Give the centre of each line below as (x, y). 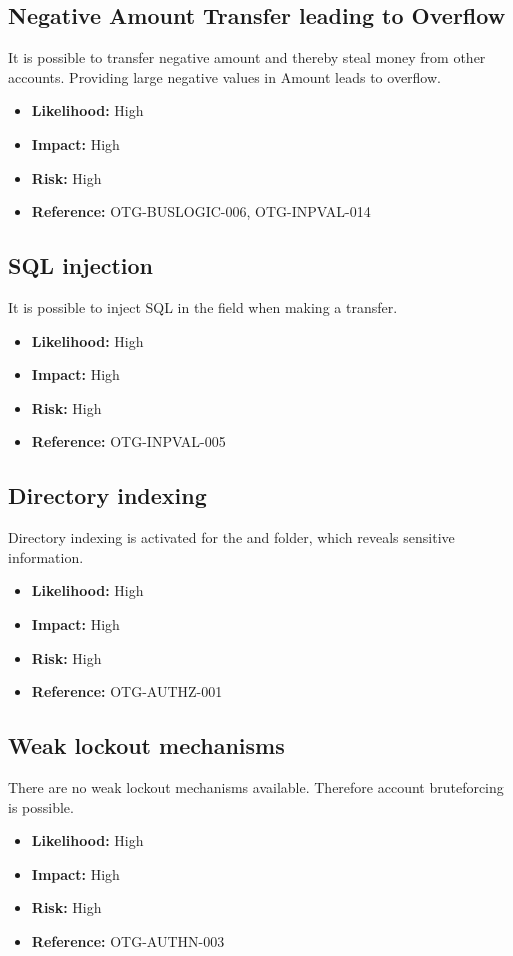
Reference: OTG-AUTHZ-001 (127, 691)
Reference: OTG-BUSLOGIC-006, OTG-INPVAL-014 (201, 211)
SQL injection (81, 265)
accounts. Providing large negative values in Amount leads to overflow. (224, 76)
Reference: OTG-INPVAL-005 (128, 441)
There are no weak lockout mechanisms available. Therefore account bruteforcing (256, 786)
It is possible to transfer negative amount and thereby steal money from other (247, 57)
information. (46, 556)
